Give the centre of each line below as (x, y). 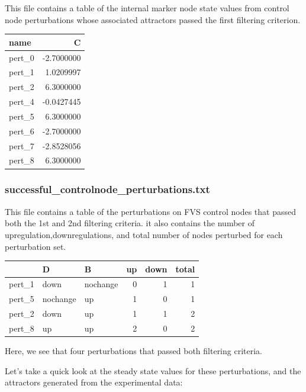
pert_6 (22, 131)
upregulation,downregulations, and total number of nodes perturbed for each (144, 234)
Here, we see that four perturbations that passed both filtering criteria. (133, 351)
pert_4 (22, 102)
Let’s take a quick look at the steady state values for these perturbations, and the (153, 370)
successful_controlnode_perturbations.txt (107, 189)
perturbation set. (36, 246)
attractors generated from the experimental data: (94, 382)
